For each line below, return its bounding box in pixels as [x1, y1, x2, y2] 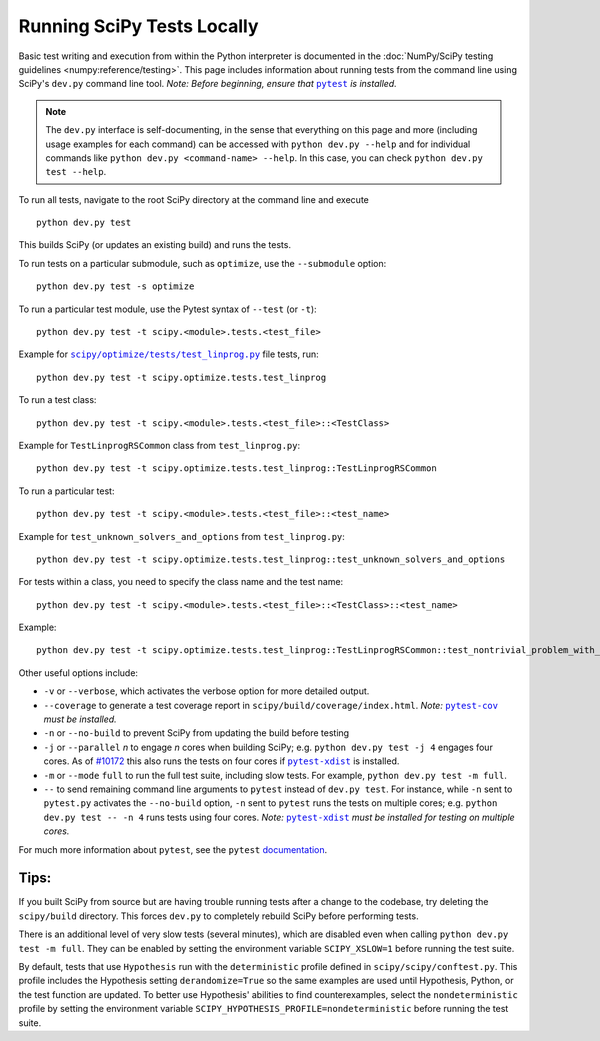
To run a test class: [18, 394, 97, 406]
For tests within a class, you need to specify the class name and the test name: [18, 576, 344, 588]
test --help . [45, 166, 107, 178]
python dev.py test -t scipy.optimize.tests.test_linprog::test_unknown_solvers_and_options [36, 553, 506, 565]
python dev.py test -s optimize [36, 281, 195, 292]
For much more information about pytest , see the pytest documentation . [18, 843, 328, 855]
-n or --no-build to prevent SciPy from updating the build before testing [43, 727, 350, 739]
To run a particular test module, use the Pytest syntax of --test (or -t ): [18, 303, 317, 315]
